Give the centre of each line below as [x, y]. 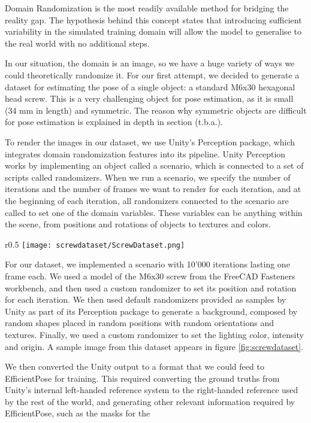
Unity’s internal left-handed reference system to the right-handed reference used [152, 390]
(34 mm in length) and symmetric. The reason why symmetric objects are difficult [156, 110]
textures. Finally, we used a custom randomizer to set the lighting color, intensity [154, 334]
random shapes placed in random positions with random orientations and [139, 323]
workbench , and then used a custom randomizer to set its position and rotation [151, 287]
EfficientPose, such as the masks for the [78, 413]
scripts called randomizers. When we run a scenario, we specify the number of [148, 177]
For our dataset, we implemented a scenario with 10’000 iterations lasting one [147, 264]
